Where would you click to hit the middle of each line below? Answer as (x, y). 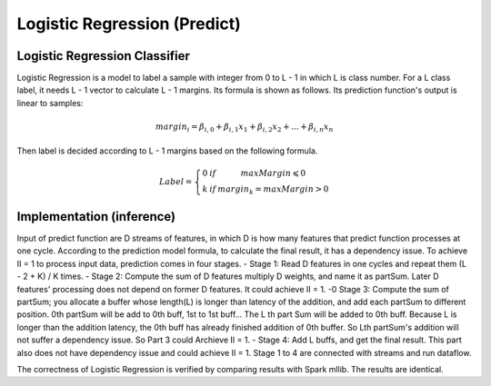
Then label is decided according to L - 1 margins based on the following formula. (167, 151)
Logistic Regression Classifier (104, 56)
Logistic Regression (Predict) (129, 24)
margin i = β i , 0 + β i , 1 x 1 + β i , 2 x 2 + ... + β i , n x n (244, 128)
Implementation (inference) (96, 217)
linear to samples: (50, 103)
